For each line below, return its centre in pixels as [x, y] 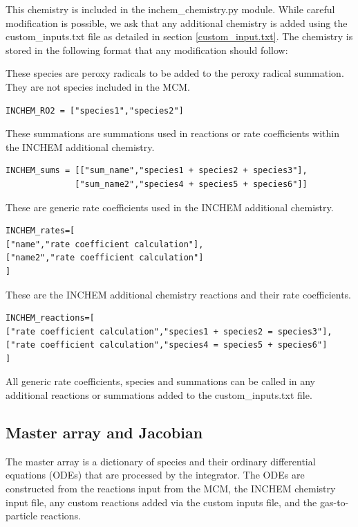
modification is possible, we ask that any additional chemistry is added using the [177, 23]
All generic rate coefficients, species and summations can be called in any [161, 381]
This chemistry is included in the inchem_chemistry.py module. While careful [170, 9]
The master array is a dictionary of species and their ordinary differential [161, 461]
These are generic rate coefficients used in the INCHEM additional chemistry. [170, 207]
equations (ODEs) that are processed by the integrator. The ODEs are [155, 475]
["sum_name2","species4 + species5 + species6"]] [191, 184]
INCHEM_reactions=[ [50, 318]
